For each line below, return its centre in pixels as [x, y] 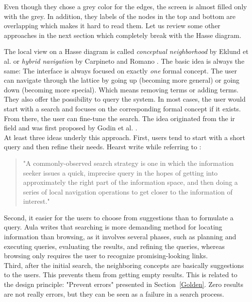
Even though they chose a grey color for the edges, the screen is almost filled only [126, 6]
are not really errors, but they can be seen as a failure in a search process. [114, 293]
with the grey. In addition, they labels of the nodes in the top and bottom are [120, 16]
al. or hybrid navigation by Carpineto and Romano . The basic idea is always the [124, 61]
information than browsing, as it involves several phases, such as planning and [120, 237]
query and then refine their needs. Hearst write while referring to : [103, 147]
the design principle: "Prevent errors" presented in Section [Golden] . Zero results [124, 284]
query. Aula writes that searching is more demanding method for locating [113, 227]
